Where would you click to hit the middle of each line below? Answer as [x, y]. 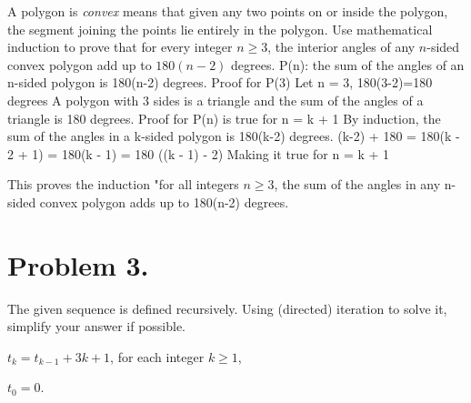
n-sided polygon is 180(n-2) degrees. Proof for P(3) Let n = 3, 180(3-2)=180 [220, 82]
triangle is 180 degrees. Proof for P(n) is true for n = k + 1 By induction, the [224, 118]
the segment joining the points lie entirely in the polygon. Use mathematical [220, 29]
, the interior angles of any [341, 47]
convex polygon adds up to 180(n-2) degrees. [164, 201]
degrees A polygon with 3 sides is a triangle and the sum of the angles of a [215, 100]
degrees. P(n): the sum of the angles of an [348, 64]
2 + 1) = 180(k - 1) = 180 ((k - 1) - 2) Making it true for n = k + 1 [199, 153]
